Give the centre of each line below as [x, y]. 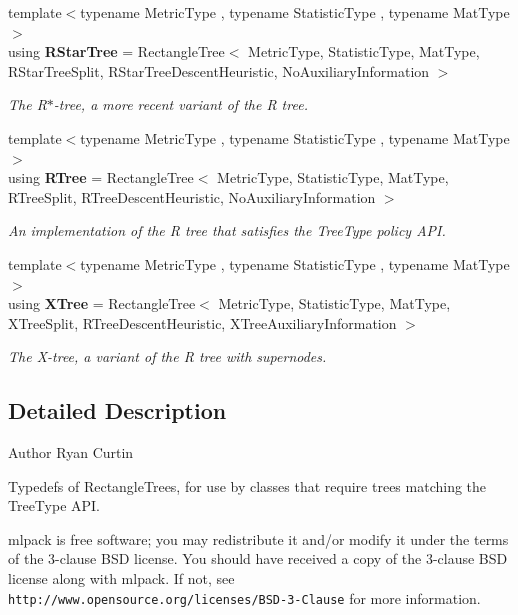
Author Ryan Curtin [71, 452]
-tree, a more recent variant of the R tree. [180, 104]
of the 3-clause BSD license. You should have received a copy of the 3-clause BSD [258, 558]
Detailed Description [117, 410]
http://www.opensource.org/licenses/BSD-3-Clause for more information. [244, 597]
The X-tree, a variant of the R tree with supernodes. [167, 356]
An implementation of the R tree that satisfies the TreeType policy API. [227, 230]
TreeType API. [54, 505]
